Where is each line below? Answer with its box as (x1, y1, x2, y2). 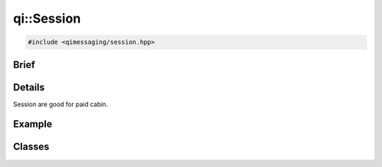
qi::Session (13, 11, 81, 26)
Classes (13, 141, 50, 153)
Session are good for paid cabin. (13, 100, 108, 108)
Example (13, 118, 52, 130)
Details (13, 81, 45, 93)
